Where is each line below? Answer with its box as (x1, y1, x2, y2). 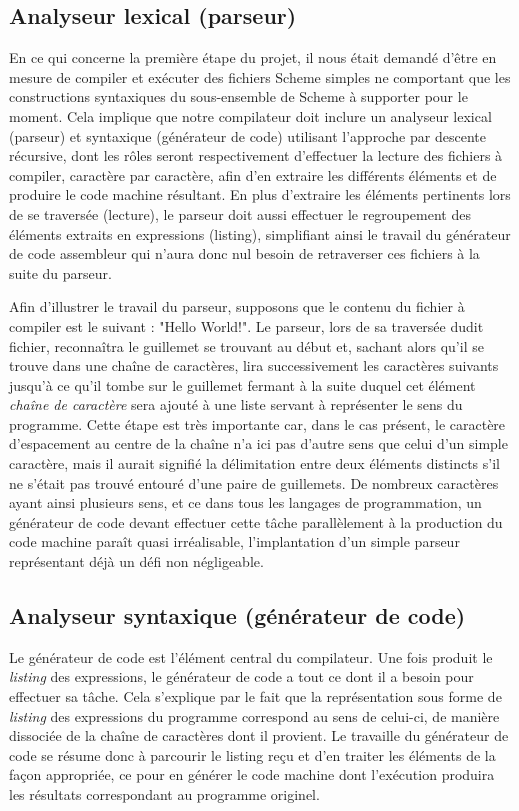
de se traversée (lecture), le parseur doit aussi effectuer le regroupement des (9, 203, 471, 224)
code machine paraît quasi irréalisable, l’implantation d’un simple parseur (9, 531, 460, 552)
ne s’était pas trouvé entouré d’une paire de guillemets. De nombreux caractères (9, 472, 499, 493)
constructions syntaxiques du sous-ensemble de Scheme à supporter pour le (9, 86, 468, 107)
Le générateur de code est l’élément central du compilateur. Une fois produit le (9, 646, 493, 667)
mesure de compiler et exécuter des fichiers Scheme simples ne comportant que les (9, 66, 511, 87)
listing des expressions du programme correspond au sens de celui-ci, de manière (9, 705, 500, 726)
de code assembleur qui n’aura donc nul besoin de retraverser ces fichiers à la (9, 243, 480, 264)
